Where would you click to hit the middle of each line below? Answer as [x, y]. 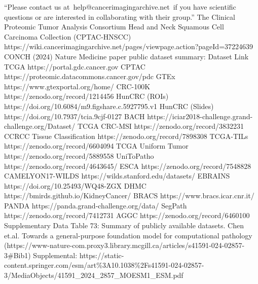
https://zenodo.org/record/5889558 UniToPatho [79, 155]
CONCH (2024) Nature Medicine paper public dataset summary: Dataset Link [126, 56]
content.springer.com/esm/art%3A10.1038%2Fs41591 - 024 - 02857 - [104, 265]
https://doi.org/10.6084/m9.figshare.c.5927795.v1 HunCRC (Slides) [109, 106]
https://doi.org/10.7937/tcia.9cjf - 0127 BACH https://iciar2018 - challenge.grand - [128, 116]
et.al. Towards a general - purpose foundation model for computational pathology [128, 235]
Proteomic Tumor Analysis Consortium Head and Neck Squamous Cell [114, 27]
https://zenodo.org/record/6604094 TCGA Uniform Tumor [96, 146]
